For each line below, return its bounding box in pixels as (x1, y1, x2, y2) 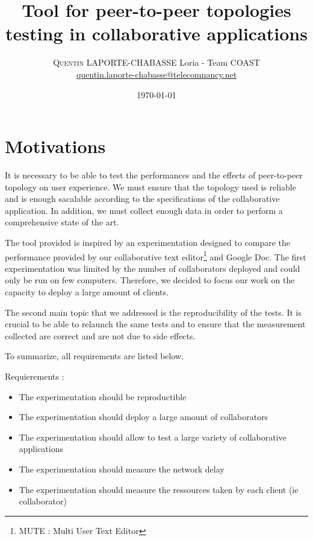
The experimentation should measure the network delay (19, 462, 225, 475)
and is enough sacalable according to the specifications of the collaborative (5, 192, 280, 205)
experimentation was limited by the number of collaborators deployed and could (5, 262, 300, 274)
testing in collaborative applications (5, 21, 308, 46)
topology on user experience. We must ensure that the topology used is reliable (5, 180, 296, 193)
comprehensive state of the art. (5, 216, 119, 228)
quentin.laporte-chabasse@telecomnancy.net (76, 67, 237, 80)
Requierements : (5, 370, 64, 382)
